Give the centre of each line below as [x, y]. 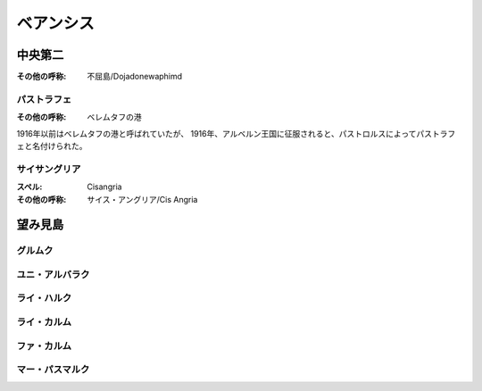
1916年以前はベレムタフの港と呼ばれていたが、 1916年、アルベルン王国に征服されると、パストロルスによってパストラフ [236, 133]
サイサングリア [49, 169]
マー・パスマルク [53, 370]
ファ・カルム [44, 345]
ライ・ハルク [44, 298]
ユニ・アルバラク [53, 274]
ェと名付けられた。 [52, 146]
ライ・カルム [44, 321]
